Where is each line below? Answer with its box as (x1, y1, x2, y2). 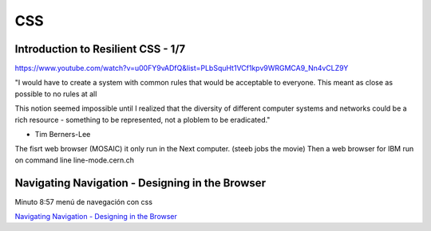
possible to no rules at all (14, 88, 97, 99)
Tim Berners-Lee (34, 130, 91, 139)
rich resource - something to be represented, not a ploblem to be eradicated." (14, 115, 271, 124)
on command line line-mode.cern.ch (14, 155, 135, 165)
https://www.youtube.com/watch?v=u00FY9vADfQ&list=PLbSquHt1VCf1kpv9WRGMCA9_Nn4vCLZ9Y (14, 64, 349, 73)
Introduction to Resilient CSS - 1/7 (14, 42, 186, 56)
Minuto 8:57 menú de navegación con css (14, 197, 153, 206)
